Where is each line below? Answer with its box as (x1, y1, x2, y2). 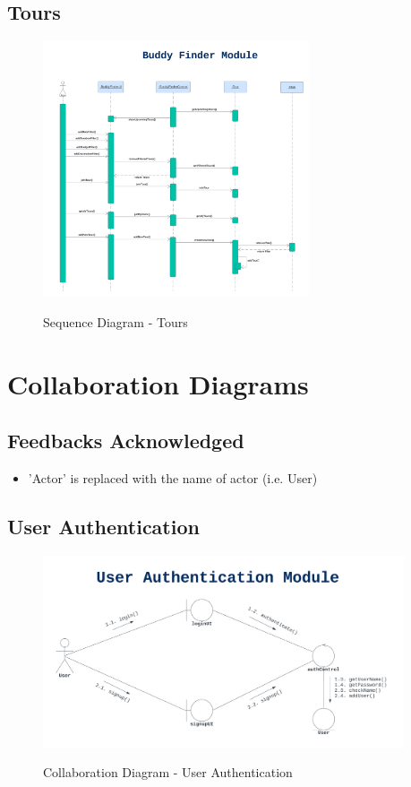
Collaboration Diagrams (7, 365, 309, 402)
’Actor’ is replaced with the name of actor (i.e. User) (28, 469, 318, 488)
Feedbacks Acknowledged (7, 427, 244, 454)
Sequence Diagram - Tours (43, 313, 188, 331)
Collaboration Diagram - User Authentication (43, 763, 293, 782)
